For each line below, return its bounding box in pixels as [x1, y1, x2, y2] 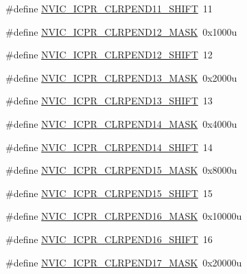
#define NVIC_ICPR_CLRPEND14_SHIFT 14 [5, 139, 213, 154]
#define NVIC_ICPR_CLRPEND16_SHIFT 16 [5, 231, 213, 246]
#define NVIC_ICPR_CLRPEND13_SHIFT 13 [5, 93, 213, 108]
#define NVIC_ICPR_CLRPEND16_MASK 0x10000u [5, 209, 242, 223]
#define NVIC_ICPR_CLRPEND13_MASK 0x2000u [5, 70, 237, 84]
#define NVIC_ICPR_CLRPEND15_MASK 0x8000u [5, 163, 237, 177]
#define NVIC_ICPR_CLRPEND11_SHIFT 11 [5, 1, 213, 15]
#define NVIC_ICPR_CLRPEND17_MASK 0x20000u [5, 255, 242, 269]
